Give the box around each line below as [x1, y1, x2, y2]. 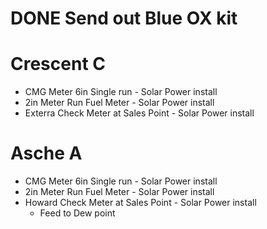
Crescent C [10, 53, 106, 76]
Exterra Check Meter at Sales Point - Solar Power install [24, 107, 255, 119]
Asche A [10, 142, 83, 165]
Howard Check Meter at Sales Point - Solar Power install [24, 197, 257, 209]
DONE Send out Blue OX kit [10, 7, 238, 30]
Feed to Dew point [39, 207, 116, 219]
